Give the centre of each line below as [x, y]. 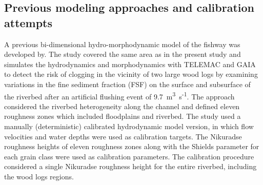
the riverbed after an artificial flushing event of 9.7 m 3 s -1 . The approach [119, 95]
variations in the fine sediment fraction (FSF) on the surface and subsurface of [127, 84]
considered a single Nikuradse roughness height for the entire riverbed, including [130, 166]
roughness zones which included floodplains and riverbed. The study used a [123, 116]
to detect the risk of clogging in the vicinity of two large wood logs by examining [131, 74]
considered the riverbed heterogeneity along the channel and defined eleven [122, 106]
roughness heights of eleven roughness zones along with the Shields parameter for [132, 146]
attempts [28, 22]
